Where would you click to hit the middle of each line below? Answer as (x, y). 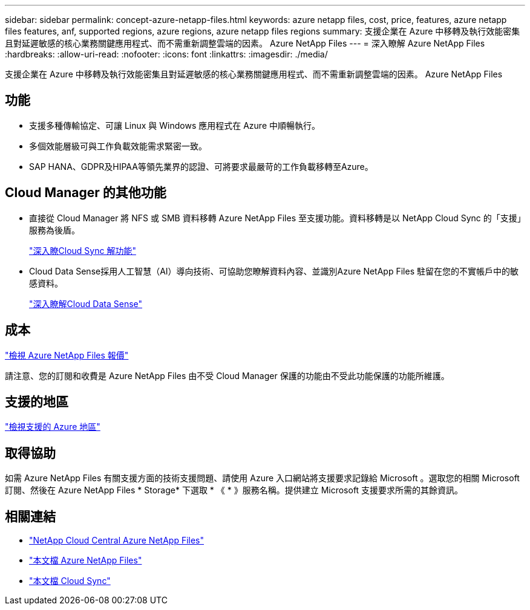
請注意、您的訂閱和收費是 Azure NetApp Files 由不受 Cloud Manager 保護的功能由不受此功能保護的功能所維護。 (227, 375)
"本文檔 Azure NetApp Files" (86, 560)
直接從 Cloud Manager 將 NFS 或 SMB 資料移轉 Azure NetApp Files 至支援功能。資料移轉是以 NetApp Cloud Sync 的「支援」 (275, 218)
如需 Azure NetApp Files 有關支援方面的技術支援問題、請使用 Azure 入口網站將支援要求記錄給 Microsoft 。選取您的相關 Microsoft (262, 478)
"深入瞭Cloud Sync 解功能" (83, 250)
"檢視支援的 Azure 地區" (53, 427)
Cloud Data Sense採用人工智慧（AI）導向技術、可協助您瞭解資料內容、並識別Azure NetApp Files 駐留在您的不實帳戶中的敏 (274, 271)
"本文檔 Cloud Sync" (70, 581)
